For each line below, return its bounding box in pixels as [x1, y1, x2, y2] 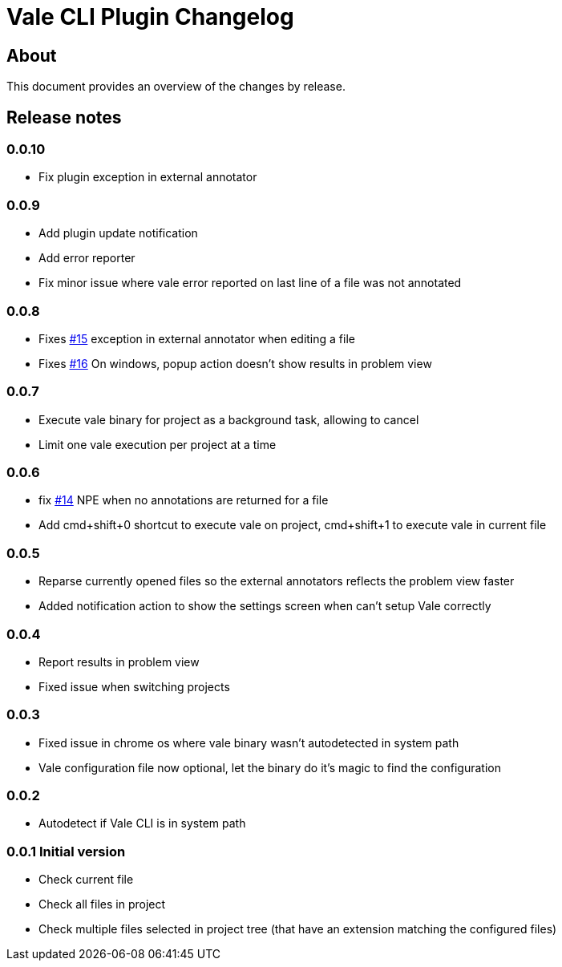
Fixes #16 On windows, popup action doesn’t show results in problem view [38, 356, 432, 370]
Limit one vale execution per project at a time [38, 437, 277, 451]
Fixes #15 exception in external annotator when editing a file [38, 331, 355, 346]
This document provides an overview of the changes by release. [6, 79, 346, 94]
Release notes [6, 107, 122, 127]
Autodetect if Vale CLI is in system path [38, 816, 246, 831]
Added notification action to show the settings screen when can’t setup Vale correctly [38, 599, 491, 613]
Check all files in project [38, 897, 166, 912]
